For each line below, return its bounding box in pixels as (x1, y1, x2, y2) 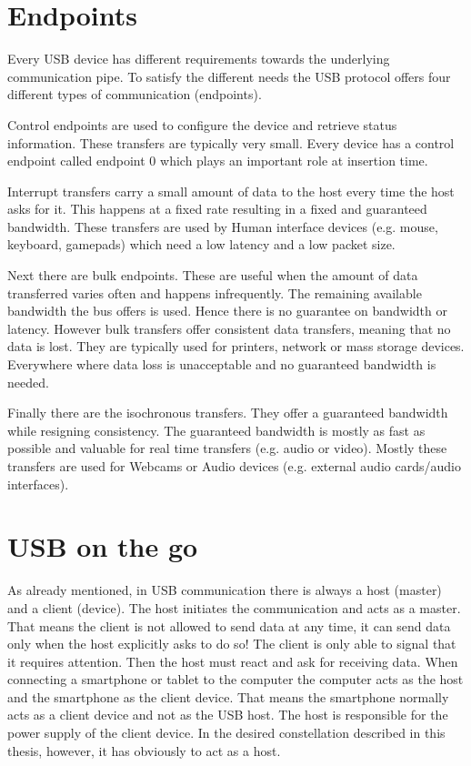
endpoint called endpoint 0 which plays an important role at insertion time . (7, 151, 428, 170)
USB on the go (7, 528, 198, 565)
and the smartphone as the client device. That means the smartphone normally (7, 687, 449, 706)
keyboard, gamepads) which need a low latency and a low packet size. (7, 235, 396, 254)
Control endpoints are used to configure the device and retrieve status (7, 115, 397, 134)
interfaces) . (7, 474, 69, 493)
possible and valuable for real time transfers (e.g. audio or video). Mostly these (7, 438, 447, 458)
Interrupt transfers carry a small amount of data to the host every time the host (7, 181, 455, 200)
